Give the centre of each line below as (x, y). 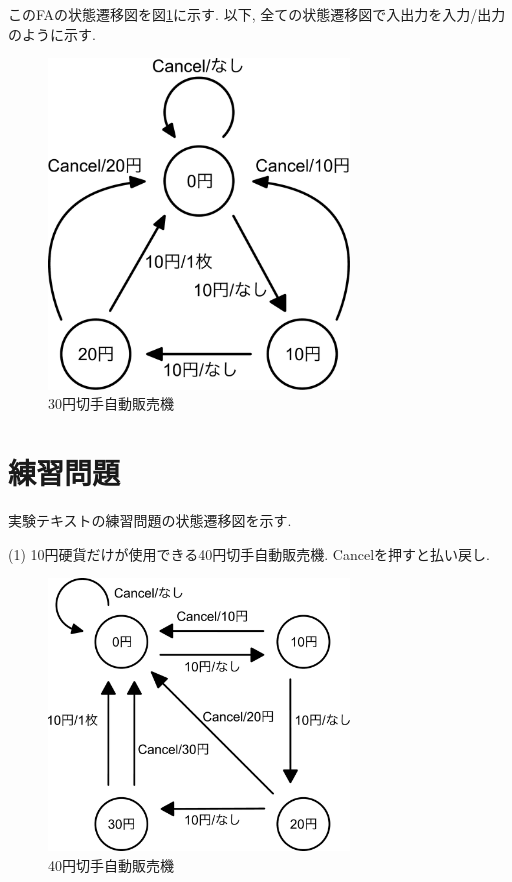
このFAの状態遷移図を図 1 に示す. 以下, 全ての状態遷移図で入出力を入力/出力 (257, 14)
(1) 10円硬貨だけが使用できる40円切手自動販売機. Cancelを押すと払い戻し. (249, 553)
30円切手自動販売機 (111, 403)
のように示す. (52, 33)
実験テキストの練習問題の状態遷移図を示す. (150, 519)
